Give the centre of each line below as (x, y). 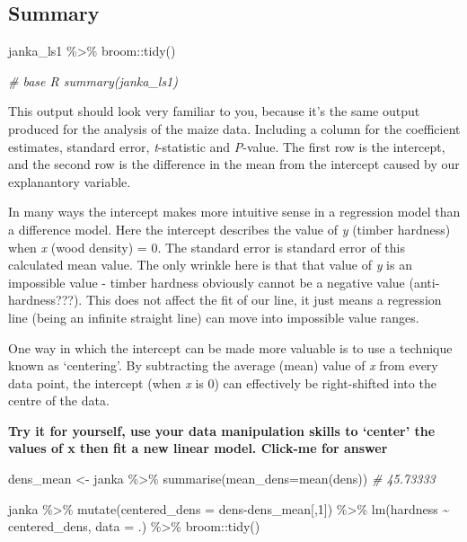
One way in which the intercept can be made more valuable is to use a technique (230, 347)
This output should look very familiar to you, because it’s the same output (214, 111)
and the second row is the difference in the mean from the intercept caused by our (234, 164)
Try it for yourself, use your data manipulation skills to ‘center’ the (222, 430)
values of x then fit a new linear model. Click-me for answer (198, 448)
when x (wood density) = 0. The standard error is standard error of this (207, 247)
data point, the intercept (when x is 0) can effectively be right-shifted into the (222, 382)
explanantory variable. (70, 181)
